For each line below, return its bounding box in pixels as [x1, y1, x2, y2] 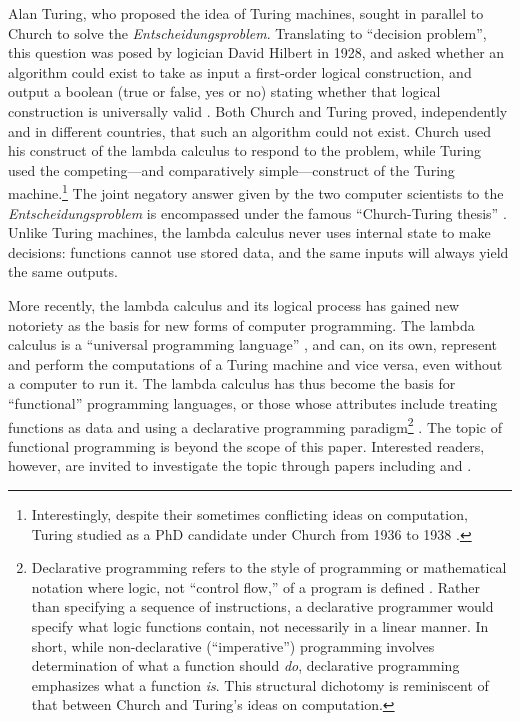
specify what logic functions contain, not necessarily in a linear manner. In [31, 615, 489, 636]
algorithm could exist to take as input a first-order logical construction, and [8, 61, 472, 82]
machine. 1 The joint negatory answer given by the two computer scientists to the [8, 180, 504, 203]
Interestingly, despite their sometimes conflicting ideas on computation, [31, 503, 468, 524]
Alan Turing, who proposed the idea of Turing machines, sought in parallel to [8, 3, 484, 23]
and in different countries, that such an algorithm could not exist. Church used [8, 120, 492, 141]
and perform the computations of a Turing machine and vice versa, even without [8, 353, 503, 374]
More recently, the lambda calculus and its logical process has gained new [8, 294, 460, 315]
